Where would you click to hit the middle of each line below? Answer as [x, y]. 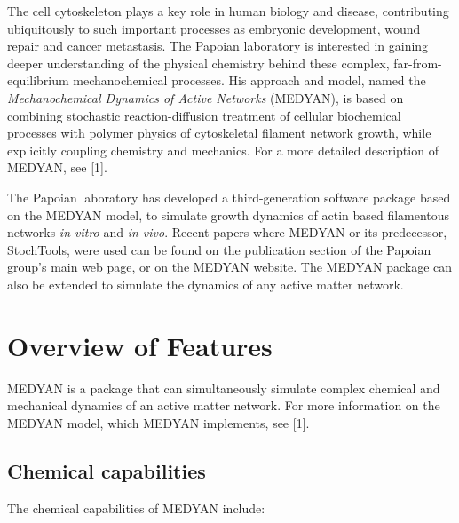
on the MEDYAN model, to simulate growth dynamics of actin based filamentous [229, 214]
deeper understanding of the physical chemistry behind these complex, [198, 63]
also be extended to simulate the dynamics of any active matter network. [206, 284]
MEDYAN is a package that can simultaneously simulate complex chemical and [224, 388]
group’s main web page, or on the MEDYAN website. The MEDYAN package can [230, 267]
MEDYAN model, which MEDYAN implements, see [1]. [158, 422]
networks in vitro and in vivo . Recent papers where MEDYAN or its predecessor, [227, 232]
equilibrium [38, 80]
